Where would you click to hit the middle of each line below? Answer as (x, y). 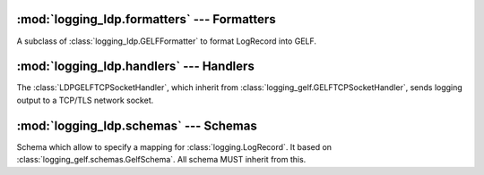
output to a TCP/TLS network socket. (85, 100)
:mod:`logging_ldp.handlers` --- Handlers (135, 67)
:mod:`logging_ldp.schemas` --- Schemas (137, 125)
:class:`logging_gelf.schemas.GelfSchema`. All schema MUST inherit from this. (161, 160)
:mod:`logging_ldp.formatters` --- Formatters (147, 19)
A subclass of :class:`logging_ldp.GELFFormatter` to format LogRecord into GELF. (167, 41)
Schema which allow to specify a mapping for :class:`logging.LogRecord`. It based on (174, 146)
